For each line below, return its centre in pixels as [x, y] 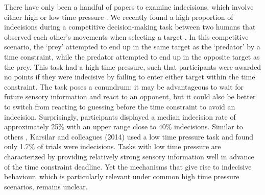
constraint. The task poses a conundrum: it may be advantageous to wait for [124, 86]
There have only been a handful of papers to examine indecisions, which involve [129, 7]
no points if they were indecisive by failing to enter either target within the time [130, 77]
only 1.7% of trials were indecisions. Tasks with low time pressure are [113, 146]
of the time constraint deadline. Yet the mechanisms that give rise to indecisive [128, 166]
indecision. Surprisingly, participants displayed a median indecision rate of [120, 116]
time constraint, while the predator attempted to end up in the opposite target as [132, 56]
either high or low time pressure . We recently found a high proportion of [119, 17]
